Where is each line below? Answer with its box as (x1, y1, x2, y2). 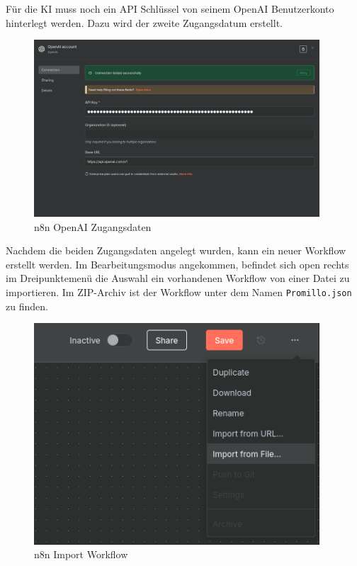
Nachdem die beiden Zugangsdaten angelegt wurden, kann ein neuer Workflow (6, 243, 346, 258)
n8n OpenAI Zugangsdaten (34, 219, 152, 234)
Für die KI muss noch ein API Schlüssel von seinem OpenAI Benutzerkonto (6, 1, 334, 16)
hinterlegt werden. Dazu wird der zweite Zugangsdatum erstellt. (6, 15, 283, 30)
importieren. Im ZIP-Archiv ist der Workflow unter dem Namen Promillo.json (6, 284, 352, 299)
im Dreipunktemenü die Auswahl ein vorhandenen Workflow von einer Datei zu (6, 271, 350, 285)
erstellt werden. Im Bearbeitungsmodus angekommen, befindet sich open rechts (6, 256, 349, 271)
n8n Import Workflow (34, 547, 128, 562)
